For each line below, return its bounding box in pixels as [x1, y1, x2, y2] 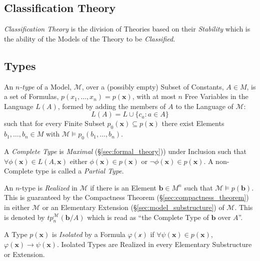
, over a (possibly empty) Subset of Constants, [81, 81, 224, 91]
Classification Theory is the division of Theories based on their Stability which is [4, 23, 250, 34]
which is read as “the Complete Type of [87, 211, 209, 222]
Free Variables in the [184, 91, 248, 101]
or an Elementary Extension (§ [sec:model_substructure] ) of [42, 201, 224, 212]
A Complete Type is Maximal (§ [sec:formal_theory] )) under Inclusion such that [4, 145, 246, 156]
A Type [4, 229, 27, 239]
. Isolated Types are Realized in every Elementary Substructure [56, 238, 252, 249]
